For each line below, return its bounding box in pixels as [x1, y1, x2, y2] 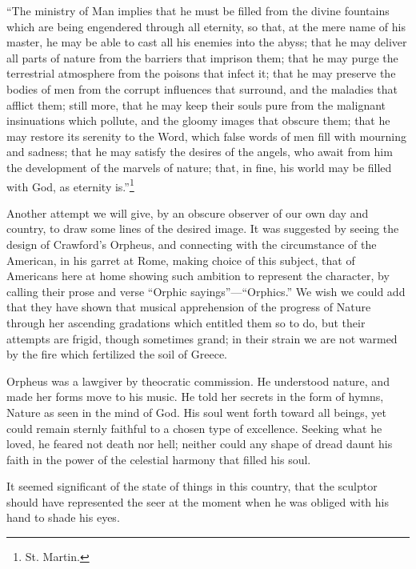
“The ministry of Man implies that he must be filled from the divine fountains [6, 2, 390, 18]
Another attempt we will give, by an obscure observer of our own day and [6, 204, 369, 221]
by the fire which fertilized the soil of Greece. [6, 346, 227, 363]
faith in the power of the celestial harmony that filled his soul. [6, 451, 311, 467]
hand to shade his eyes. [6, 509, 120, 526]
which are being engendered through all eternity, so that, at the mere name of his [6, 18, 406, 34]
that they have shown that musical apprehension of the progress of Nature [6, 299, 371, 315]
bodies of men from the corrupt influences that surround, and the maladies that [6, 80, 398, 97]
